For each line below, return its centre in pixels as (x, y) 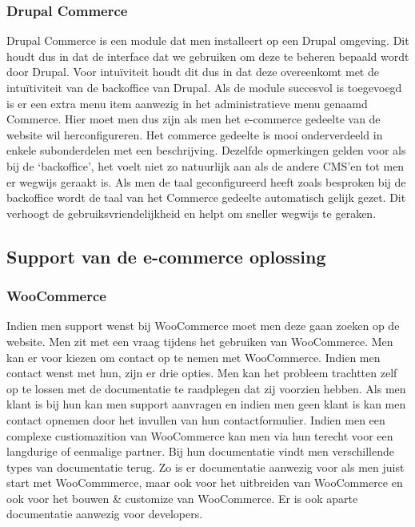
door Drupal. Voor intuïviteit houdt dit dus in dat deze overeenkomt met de (193, 72)
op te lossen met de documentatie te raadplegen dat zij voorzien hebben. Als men (206, 388)
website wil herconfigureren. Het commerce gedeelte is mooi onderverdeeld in (195, 134)
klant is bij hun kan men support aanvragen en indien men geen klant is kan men (206, 404)
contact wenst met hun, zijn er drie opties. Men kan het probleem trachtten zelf (202, 373)
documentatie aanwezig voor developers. (105, 514)
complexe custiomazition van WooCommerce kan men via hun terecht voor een (200, 435)
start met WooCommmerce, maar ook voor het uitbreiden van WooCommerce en (205, 483)
